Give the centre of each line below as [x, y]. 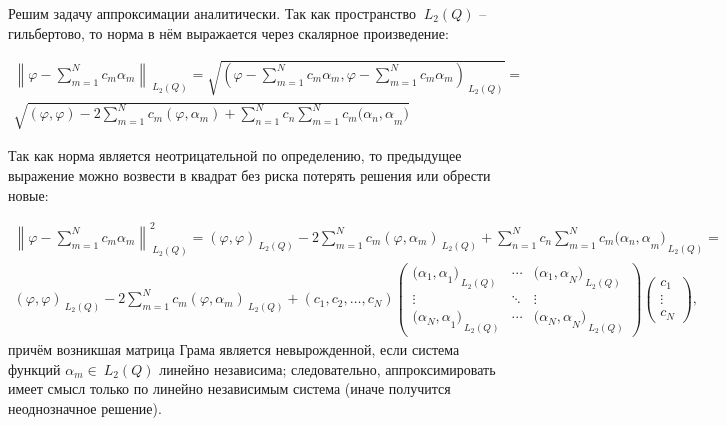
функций [34, 368]
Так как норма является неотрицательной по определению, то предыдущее [235, 155]
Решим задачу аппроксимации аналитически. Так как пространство [212, 13]
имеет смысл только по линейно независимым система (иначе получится [229, 388]
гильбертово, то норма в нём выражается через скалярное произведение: [228, 32]
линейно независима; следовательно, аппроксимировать [327, 368]
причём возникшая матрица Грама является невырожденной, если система [234, 349]
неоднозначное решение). [85, 407]
